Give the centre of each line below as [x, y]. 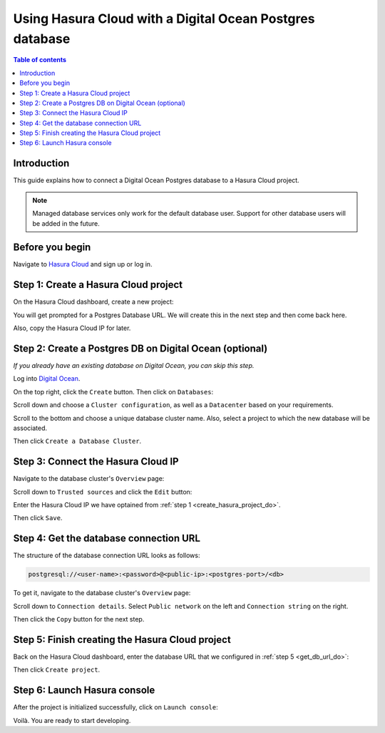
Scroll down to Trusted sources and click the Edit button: [103, 492]
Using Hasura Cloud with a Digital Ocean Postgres [164, 19]
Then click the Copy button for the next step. [79, 619]
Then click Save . [38, 518]
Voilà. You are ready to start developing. [72, 720]
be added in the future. [66, 223]
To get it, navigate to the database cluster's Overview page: [102, 593]
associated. [30, 428]
